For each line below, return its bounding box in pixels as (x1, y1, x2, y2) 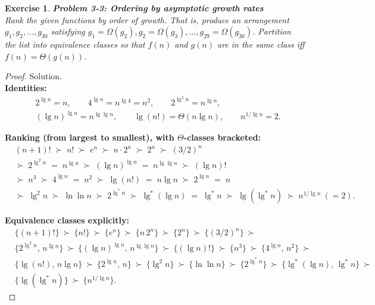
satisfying (51, 25, 85, 38)
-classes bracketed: (183, 131, 261, 144)
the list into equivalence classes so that (5, 38, 145, 51)
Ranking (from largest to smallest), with (5, 131, 174, 144)
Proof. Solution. (5, 70, 62, 82)
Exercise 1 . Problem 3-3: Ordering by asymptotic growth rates (5, 2, 264, 14)
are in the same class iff (217, 38, 305, 51)
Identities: (5, 81, 47, 94)
